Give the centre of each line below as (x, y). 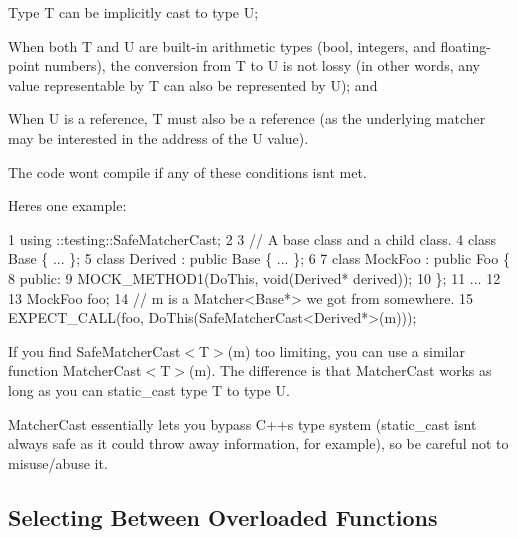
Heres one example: (67, 205)
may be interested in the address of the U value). (158, 137)
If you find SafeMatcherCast (94, 350)
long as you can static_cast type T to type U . (149, 389)
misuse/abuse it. (58, 462)
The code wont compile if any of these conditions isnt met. (187, 171)
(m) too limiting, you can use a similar (346, 350)
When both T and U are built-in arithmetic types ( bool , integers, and (222, 45)
